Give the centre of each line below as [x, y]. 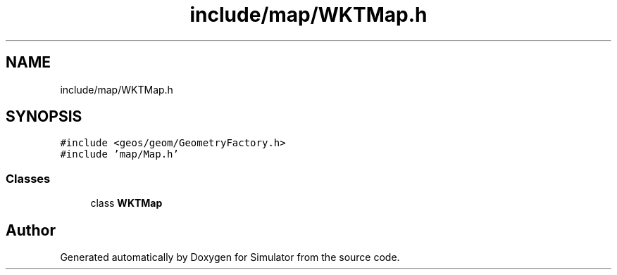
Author [31, 230]
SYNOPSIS [44, 117]
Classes [28, 178]
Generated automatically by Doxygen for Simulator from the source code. [230, 257]
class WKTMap [126, 203]
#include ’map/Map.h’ [119, 154]
